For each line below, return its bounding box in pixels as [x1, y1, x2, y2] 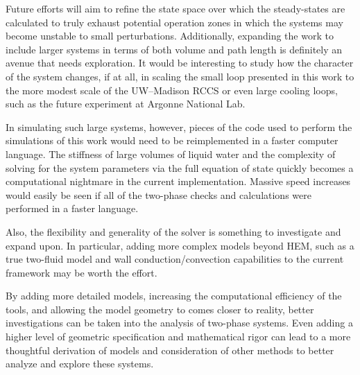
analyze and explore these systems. [6, 356, 154, 371]
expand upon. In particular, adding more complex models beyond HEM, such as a [6, 238, 354, 252]
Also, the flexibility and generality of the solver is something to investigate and [6, 224, 341, 238]
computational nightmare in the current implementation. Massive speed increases [6, 174, 351, 189]
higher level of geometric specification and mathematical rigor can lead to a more [6, 329, 351, 344]
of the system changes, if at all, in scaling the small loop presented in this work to [6, 69, 354, 83]
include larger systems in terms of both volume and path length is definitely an [6, 42, 343, 56]
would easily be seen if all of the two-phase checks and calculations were [6, 187, 311, 202]
